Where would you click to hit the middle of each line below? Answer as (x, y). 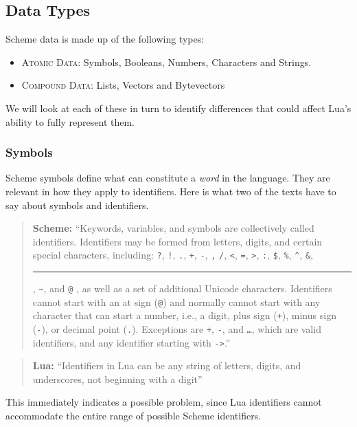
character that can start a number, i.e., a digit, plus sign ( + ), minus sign (184, 315)
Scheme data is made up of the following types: (105, 39)
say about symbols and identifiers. (77, 205)
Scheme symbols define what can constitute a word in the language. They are (168, 178)
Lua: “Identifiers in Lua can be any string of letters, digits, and (167, 365)
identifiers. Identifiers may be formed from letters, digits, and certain (177, 241)
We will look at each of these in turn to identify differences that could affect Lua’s (178, 108)
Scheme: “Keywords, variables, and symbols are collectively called (173, 228)
